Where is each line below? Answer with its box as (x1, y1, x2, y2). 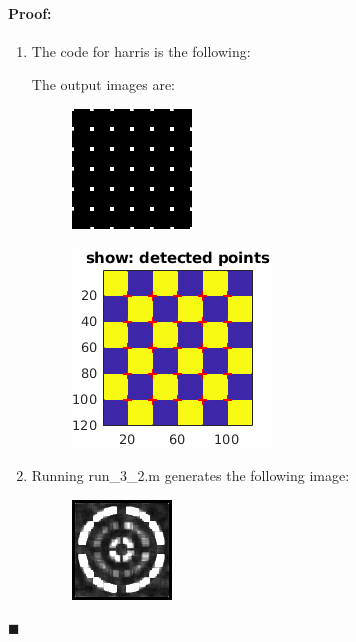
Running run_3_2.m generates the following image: (31, 465, 350, 486)
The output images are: (31, 74, 176, 95)
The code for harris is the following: (31, 40, 251, 61)
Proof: (8, 2, 52, 23)
